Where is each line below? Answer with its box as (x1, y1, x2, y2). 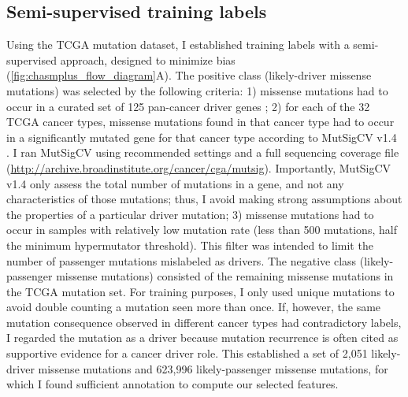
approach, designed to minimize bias (60, 51, 236, 68)
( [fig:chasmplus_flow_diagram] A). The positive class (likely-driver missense (6, 67, 372, 83)
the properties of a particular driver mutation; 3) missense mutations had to (6, 206, 374, 222)
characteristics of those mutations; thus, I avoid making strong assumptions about (6, 191, 402, 207)
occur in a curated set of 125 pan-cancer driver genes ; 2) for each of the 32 (6, 98, 370, 114)
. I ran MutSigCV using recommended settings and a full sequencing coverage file (6, 144, 399, 161)
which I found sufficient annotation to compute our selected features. (6, 376, 339, 392)
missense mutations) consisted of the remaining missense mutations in (56, 268, 394, 284)
